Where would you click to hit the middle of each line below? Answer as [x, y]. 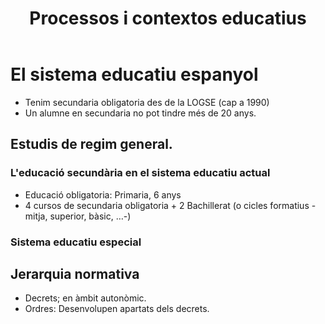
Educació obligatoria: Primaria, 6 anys [103, 194]
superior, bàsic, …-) [90, 216]
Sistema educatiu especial [76, 242]
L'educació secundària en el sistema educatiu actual [140, 173]
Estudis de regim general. [91, 144]
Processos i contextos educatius [168, 18]
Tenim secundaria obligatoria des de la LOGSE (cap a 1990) [147, 102]
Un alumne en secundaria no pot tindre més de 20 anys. [140, 113]
